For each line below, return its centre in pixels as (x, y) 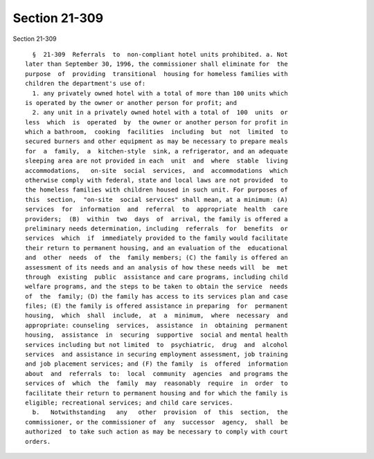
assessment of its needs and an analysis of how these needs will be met (157, 267)
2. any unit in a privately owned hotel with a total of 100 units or (160, 113)
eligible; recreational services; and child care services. (129, 403)
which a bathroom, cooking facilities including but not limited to (157, 132)
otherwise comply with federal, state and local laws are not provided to (157, 180)
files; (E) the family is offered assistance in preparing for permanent (157, 306)
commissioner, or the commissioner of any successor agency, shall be (157, 422)
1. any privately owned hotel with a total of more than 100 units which (160, 93)
